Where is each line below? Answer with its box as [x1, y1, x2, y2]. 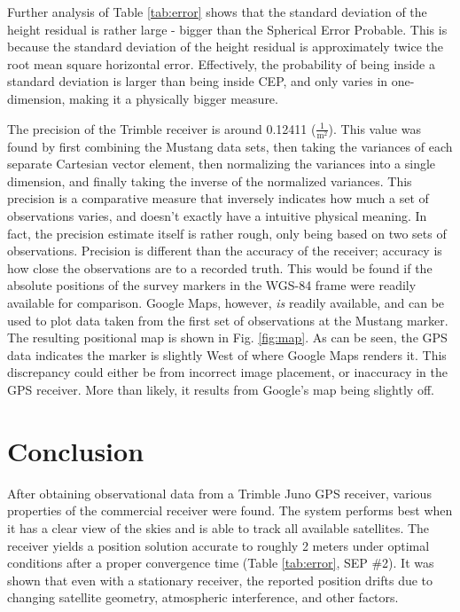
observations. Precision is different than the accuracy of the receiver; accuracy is [7, 241, 442, 260]
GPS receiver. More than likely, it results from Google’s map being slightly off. [7, 381, 434, 399]
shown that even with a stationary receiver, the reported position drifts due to [7, 570, 433, 589]
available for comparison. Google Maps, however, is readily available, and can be [7, 294, 445, 312]
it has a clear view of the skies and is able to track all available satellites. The [7, 518, 430, 537]
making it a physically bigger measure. [69, 89, 278, 107]
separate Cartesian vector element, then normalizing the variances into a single [7, 154, 436, 173]
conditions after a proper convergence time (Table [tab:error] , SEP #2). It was [7, 553, 434, 572]
